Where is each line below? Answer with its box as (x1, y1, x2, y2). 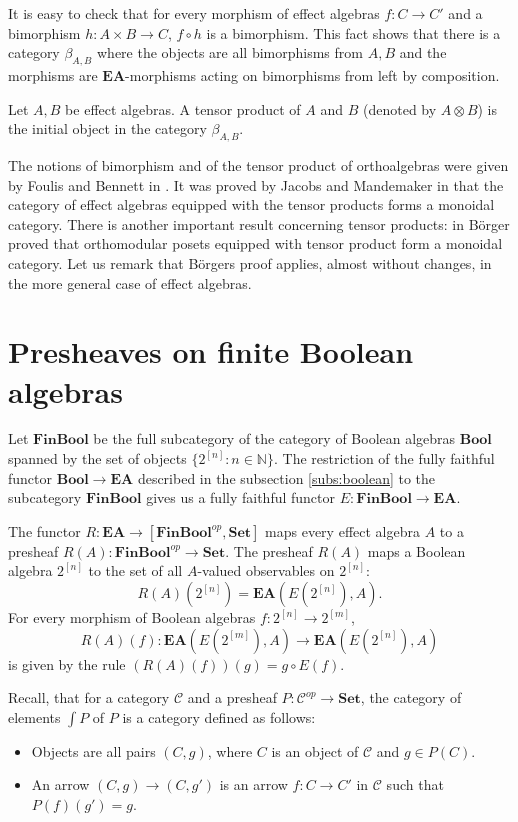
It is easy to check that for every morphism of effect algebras (8, 3, 380, 23)
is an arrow (219, 774, 288, 795)
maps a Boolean (367, 540, 466, 561)
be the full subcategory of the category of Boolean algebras (93, 428, 456, 449)
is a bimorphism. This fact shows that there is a (206, 22, 501, 43)
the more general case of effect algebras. (8, 272, 252, 293)
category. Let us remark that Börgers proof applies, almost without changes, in (8, 252, 492, 273)
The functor (8, 520, 81, 541)
